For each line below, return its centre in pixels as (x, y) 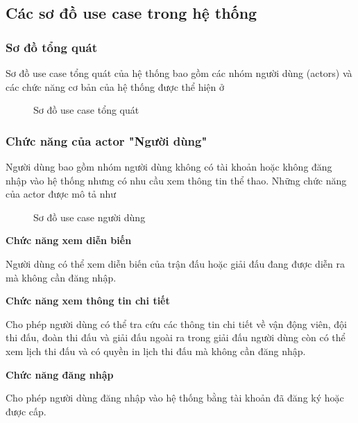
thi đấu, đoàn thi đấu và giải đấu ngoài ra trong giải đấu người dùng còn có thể (176, 337)
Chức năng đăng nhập (60, 374)
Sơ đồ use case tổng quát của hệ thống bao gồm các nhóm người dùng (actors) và (179, 73)
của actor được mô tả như (61, 194)
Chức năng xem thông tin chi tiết (88, 301)
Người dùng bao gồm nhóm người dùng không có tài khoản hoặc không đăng (169, 166)
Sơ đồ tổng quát (51, 47)
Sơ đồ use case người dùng (89, 217)
